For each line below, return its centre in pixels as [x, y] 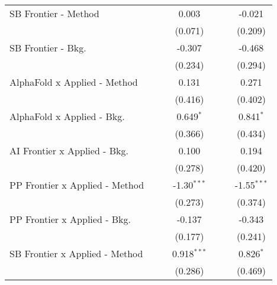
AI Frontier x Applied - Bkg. [69, 150]
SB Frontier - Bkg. [48, 48]
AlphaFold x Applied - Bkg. [67, 116]
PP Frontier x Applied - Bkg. [70, 219]
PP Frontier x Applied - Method [77, 185]
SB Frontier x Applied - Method [76, 253]
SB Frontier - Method [54, 13]
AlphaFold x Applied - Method [74, 82]
